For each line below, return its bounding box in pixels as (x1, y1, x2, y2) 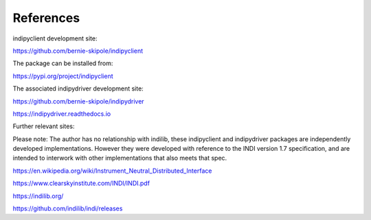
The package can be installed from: (12, 59, 113, 68)
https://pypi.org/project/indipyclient (12, 72, 113, 80)
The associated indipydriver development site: (12, 84, 144, 93)
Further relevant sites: (12, 122, 75, 130)
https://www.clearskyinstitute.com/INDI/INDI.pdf (12, 179, 150, 188)
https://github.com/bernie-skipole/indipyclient (12, 47, 144, 55)
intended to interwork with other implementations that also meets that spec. (12, 154, 227, 162)
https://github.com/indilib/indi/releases (12, 204, 123, 212)
